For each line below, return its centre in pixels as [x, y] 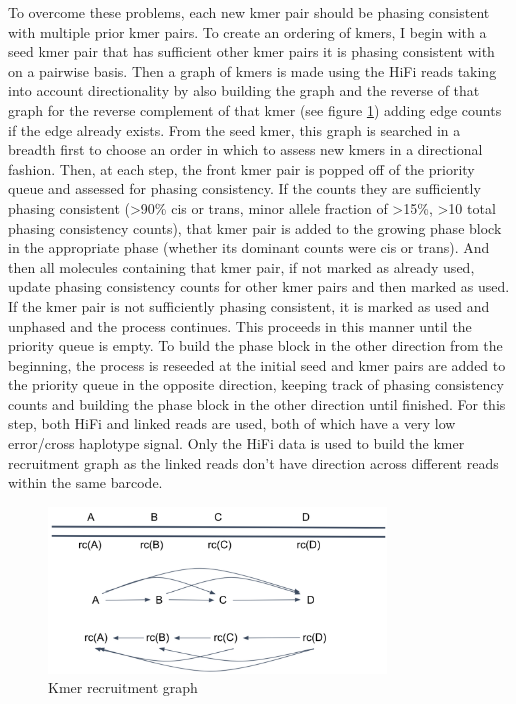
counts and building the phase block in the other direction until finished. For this [257, 403]
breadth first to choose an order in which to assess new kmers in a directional [245, 149]
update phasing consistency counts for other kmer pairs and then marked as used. [259, 286]
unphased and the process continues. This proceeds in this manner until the [240, 325]
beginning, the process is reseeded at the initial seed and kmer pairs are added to [257, 364]
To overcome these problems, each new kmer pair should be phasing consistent [249, 12]
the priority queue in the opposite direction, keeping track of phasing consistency [256, 384]
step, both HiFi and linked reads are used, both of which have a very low [232, 423]
